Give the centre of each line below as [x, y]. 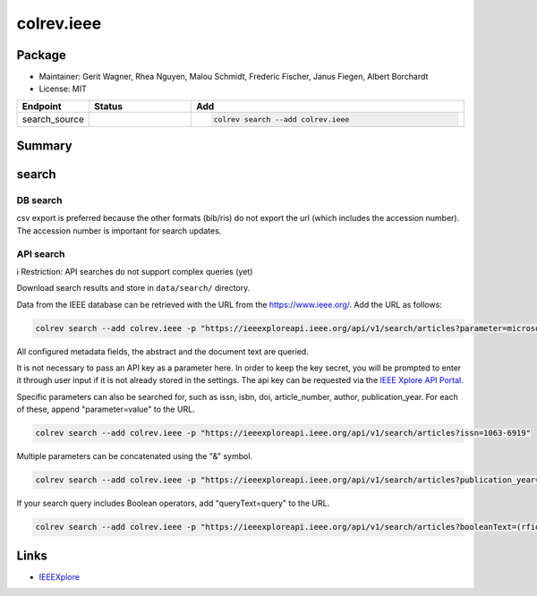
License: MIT [63, 89]
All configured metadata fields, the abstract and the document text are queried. [162, 351]
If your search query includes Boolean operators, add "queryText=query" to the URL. [173, 503]
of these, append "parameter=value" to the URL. [106, 409]
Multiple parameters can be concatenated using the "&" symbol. [135, 456]
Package [42, 55]
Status [108, 106]
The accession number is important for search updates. [119, 230]
